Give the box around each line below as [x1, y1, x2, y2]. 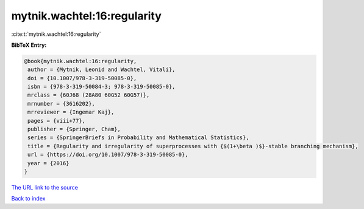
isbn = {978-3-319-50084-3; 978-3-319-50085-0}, [27, 83, 176, 91]
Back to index [11, 195, 46, 202]
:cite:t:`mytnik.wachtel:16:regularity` [11, 30, 101, 38]
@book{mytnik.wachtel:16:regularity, [24, 58, 137, 64]
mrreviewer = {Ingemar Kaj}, [27, 109, 115, 115]
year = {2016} [27, 160, 70, 166]
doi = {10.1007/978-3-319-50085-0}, [27, 75, 137, 81]
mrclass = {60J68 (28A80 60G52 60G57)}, [27, 92, 150, 98]
